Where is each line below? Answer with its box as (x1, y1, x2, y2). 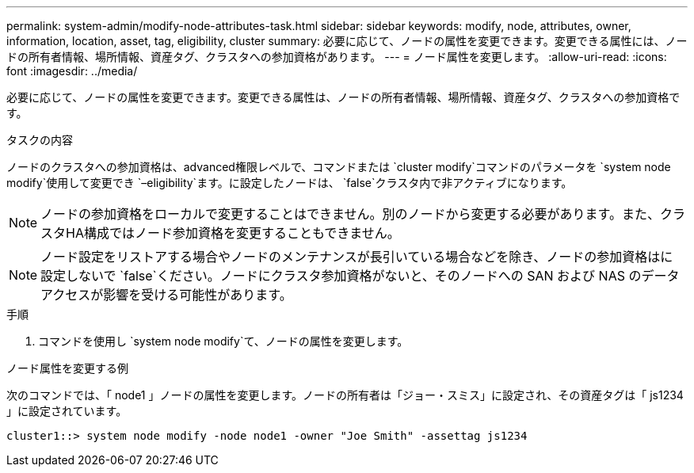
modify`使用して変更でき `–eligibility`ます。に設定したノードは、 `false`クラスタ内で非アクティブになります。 (6, 176, 573, 189)
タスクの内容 (6, 133, 73, 147)
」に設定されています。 (6, 404, 128, 418)
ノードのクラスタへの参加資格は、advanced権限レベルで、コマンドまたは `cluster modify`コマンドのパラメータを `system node (6, 160, 671, 174)
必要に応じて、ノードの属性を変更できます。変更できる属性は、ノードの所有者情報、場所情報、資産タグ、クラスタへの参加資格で (6, 90, 681, 104)
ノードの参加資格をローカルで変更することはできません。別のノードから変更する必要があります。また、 (40, 206, 660, 222)
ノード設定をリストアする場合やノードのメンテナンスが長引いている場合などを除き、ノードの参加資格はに (40, 249, 673, 265)
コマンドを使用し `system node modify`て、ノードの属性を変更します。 (38, 334, 409, 348)
